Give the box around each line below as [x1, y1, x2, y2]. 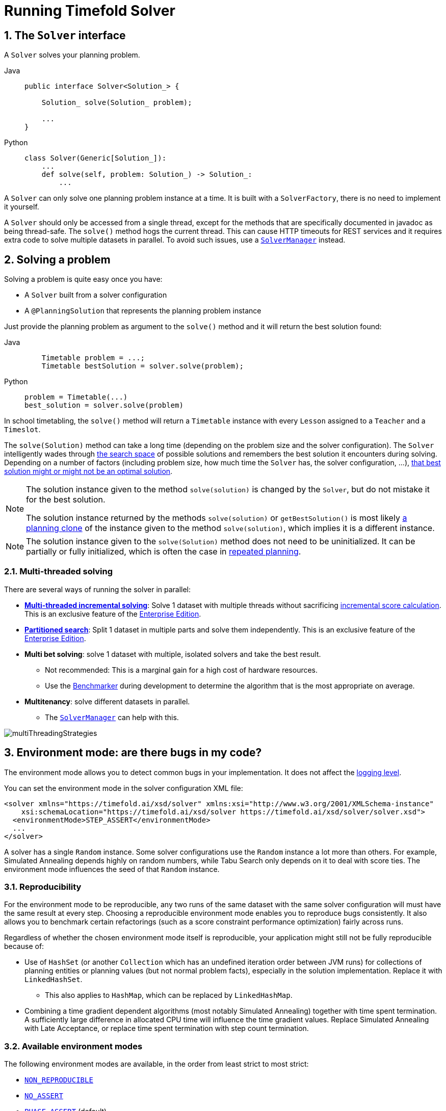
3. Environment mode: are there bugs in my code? [4, 746, 262, 759]
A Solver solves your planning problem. [4, 50, 140, 60]
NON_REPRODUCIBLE [24, 1076, 93, 1084]
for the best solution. [26, 494, 106, 505]
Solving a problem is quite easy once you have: [4, 275, 163, 284]
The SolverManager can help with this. [45, 712, 179, 722]
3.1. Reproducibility [4, 881, 82, 892]
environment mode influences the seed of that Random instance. [4, 864, 220, 874]
